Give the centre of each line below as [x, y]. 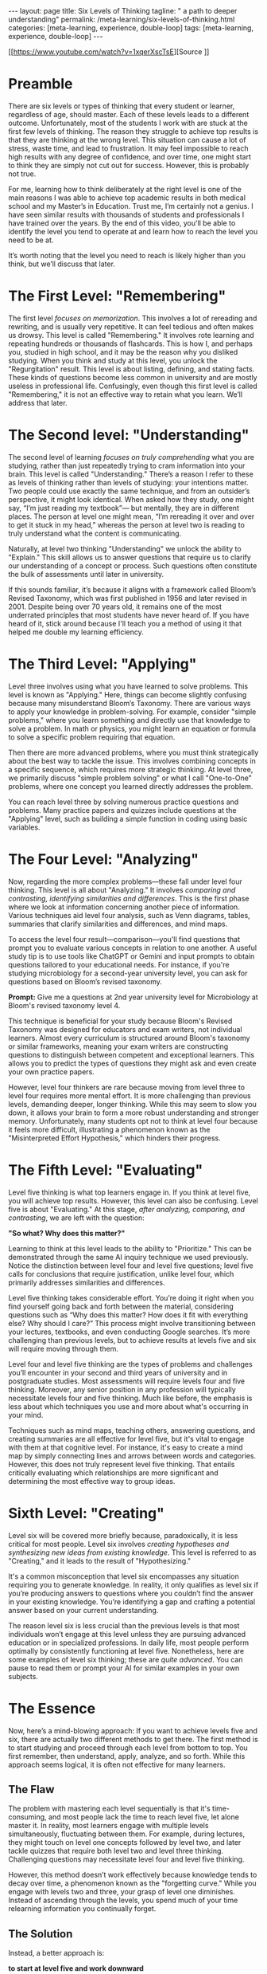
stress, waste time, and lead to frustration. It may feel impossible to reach [128, 148]
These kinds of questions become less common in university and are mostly [133, 377]
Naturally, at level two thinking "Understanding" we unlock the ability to [125, 548]
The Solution [41, 1934]
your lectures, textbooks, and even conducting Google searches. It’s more [129, 1332]
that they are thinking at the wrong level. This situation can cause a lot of [127, 139]
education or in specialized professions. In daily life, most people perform [128, 1642]
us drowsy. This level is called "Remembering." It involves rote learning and [131, 335]
